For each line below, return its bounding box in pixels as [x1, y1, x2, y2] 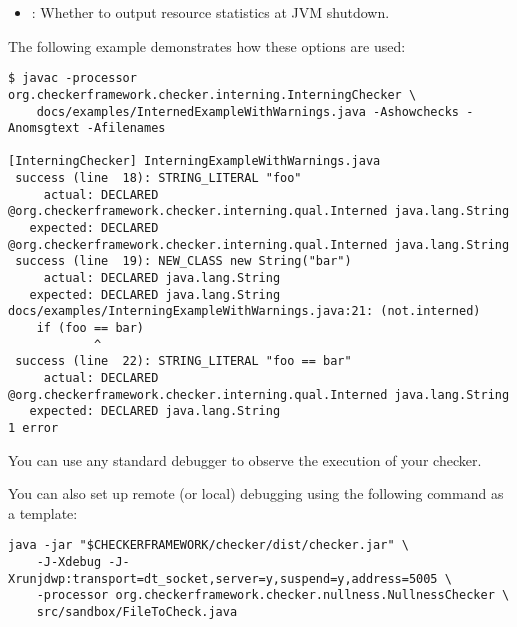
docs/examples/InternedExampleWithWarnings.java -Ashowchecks [36, 104, 460, 119]
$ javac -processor [8, 71, 137, 86]
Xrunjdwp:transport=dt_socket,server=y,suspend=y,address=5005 [8, 571, 438, 586]
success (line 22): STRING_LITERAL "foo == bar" [15, 354, 352, 369]
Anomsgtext [8, 121, 80, 136]
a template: [8, 502, 78, 523]
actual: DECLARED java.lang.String [43, 271, 281, 286]
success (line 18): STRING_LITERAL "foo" [15, 171, 302, 186]
